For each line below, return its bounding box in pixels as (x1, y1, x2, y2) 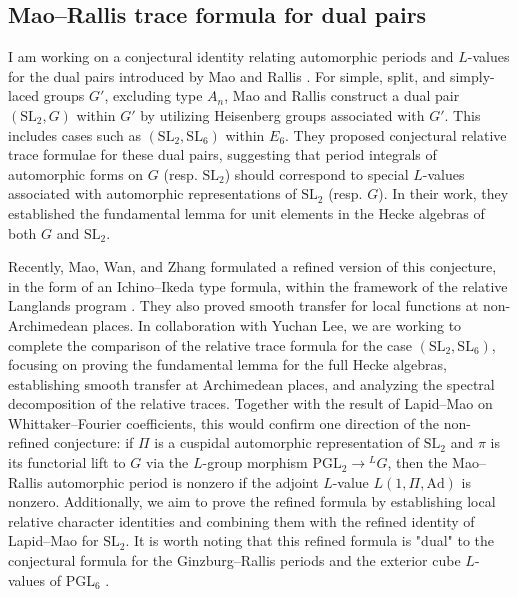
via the (145, 452, 189, 473)
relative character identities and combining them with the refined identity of (8, 510, 475, 531)
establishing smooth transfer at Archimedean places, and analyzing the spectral (8, 373, 495, 394)
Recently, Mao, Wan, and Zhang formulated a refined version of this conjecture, (8, 256, 497, 277)
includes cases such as (8, 124, 141, 145)
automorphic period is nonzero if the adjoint (47, 471, 319, 492)
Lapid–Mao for (8, 530, 99, 551)
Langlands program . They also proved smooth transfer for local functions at (8, 295, 479, 316)
